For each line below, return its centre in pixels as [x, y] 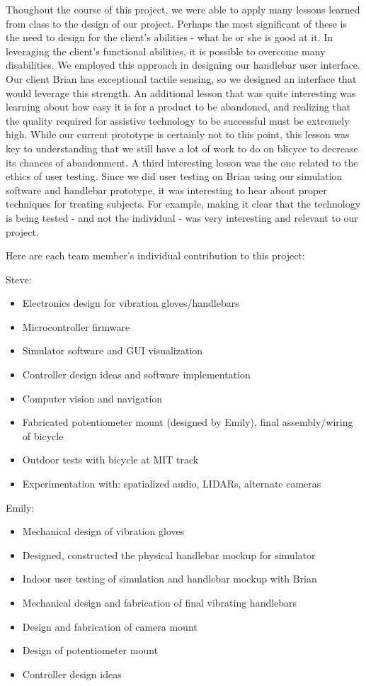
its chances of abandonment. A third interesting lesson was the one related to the [182, 162]
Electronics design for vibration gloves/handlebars [131, 303]
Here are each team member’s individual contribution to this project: [155, 255]
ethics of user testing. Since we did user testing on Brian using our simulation [174, 176]
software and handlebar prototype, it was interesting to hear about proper [166, 190]
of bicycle [43, 435]
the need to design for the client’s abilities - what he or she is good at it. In [170, 37]
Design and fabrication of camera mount [110, 626]
